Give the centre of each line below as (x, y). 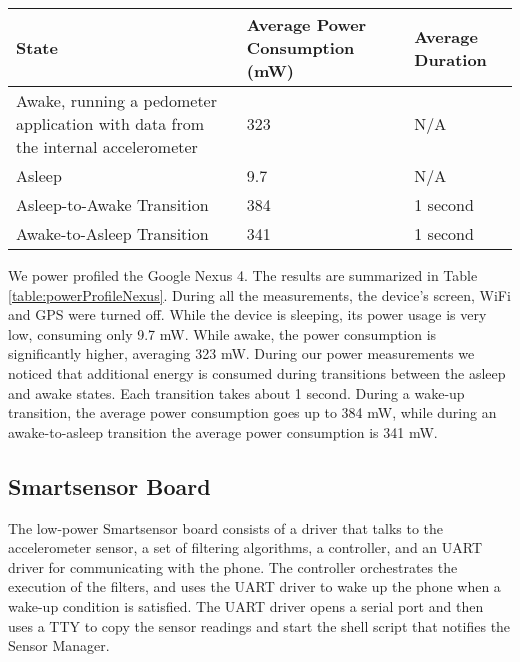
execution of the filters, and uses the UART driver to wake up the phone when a (254, 586)
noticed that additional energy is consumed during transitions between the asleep (257, 372)
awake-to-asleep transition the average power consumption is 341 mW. (223, 431)
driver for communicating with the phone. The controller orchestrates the (233, 566)
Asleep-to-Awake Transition (112, 204)
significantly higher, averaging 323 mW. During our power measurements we (241, 353)
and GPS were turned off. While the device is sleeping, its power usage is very (247, 314)
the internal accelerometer (107, 146)
